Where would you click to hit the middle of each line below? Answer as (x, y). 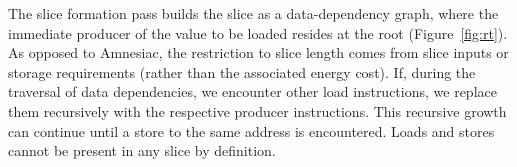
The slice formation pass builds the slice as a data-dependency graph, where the (253, 13)
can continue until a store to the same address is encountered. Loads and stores (251, 130)
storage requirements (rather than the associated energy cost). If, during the (242, 71)
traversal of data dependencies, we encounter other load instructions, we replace (252, 91)
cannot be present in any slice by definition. (142, 150)
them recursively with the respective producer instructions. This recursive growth (257, 110)
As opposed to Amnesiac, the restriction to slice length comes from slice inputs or (258, 52)
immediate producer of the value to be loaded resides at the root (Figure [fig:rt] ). (258, 32)
